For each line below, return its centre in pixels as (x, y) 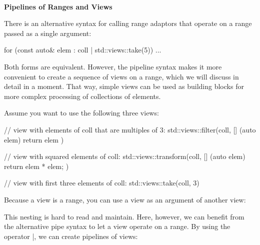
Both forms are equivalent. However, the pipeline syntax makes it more (113, 66)
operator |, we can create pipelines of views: (71, 236)
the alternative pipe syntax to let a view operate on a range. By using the (117, 226)
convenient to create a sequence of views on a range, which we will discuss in (121, 76)
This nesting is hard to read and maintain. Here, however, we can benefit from (124, 216)
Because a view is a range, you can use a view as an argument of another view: (125, 199)
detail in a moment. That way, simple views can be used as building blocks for (124, 86)
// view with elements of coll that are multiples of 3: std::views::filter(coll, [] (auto (130, 129)
